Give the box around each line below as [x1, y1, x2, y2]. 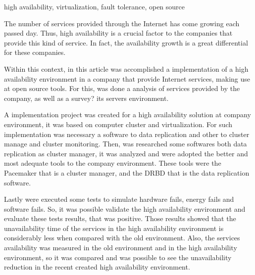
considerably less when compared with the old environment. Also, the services [4, 232, 240, 243]
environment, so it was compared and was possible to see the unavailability [4, 252, 232, 262]
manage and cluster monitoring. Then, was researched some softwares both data [4, 138, 247, 149]
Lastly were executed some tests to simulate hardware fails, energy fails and [4, 194, 234, 204]
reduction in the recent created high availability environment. [4, 262, 190, 272]
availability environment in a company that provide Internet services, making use [4, 73, 250, 84]
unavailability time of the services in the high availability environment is [4, 223, 224, 233]
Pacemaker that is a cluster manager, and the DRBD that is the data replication [4, 167, 250, 178]
